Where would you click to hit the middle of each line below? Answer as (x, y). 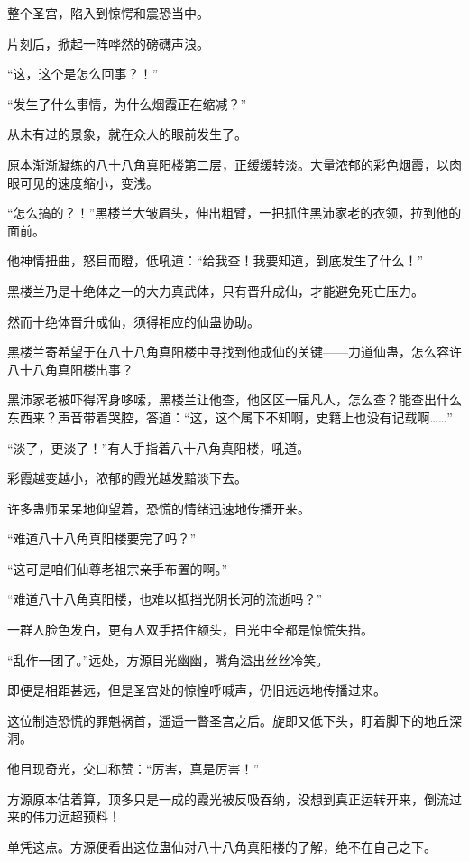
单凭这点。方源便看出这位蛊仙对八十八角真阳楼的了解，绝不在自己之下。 (222, 846)
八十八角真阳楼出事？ (70, 369)
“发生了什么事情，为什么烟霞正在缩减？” (127, 103)
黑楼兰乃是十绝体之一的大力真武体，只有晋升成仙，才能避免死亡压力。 (216, 290)
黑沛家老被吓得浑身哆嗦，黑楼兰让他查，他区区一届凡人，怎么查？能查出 (222, 399)
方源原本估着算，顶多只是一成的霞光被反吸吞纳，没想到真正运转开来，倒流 (228, 798)
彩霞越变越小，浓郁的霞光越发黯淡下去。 (127, 478)
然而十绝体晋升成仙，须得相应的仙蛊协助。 (133, 321)
